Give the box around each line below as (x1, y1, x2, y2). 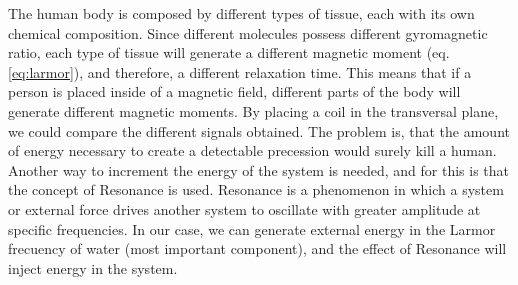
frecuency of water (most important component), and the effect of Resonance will (8, 238, 507, 259)
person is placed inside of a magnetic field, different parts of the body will (8, 81, 461, 102)
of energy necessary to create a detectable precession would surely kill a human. (8, 140, 497, 161)
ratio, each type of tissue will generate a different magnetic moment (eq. (8, 42, 450, 63)
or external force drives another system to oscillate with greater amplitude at (8, 198, 481, 219)
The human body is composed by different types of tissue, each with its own (8, 3, 475, 23)
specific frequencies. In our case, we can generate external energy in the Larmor (8, 218, 496, 239)
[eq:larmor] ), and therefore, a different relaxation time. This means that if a (8, 61, 472, 82)
